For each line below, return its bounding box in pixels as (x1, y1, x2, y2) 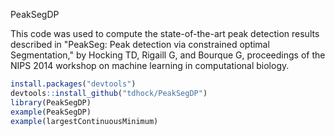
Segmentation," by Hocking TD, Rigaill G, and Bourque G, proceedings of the (10, 49, 326, 61)
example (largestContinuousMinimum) (10, 116, 159, 126)
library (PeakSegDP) (10, 97, 92, 108)
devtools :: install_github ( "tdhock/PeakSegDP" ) (10, 88, 208, 98)
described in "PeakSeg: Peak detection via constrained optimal (10, 39, 270, 50)
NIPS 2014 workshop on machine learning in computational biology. (10, 60, 290, 71)
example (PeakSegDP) (10, 107, 92, 117)
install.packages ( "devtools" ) (10, 79, 137, 89)
